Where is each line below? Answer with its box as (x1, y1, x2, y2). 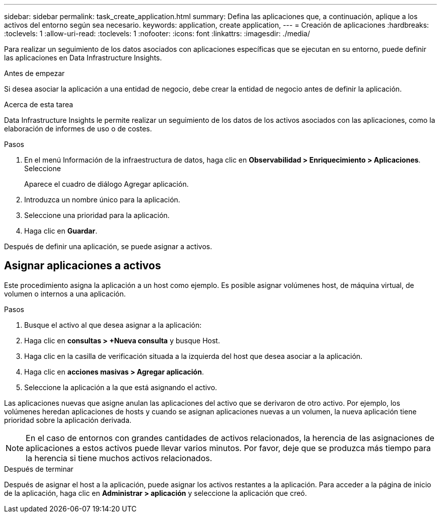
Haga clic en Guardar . (24, 227, 98, 235)
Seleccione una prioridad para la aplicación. (24, 211, 170, 219)
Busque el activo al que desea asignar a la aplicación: (24, 320, 202, 329)
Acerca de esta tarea (4, 100, 73, 109)
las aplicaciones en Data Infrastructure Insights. (4, 53, 162, 62)
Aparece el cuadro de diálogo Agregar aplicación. (24, 180, 189, 188)
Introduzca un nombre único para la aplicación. (24, 195, 180, 204)
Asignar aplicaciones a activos (4, 259, 161, 272)
